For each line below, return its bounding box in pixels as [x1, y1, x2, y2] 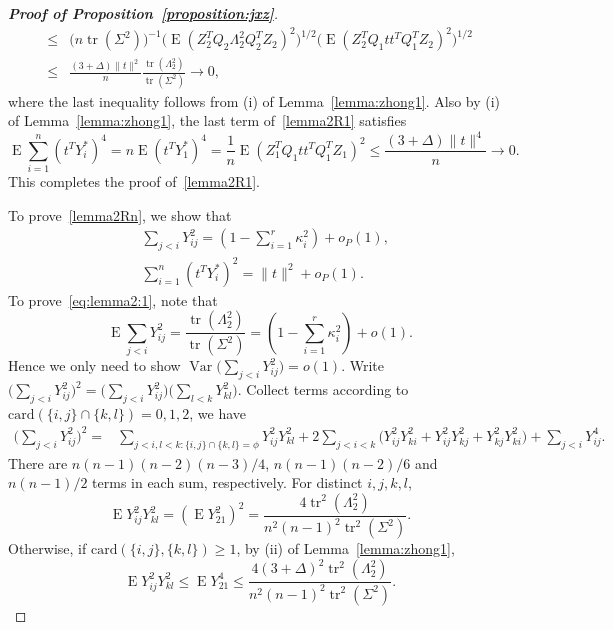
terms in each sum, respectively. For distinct [92, 472, 363, 493]
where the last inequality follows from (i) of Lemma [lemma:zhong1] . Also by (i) [8, 90, 501, 111]
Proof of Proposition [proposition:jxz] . [8, 3, 279, 23]
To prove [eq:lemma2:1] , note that [8, 289, 218, 310]
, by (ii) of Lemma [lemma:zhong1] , [236, 538, 455, 559]
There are [8, 452, 68, 473]
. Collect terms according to [237, 379, 409, 400]
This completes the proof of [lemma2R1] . [8, 171, 261, 192]
